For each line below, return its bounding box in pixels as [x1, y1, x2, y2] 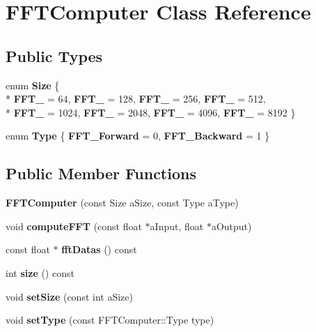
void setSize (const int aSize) [6, 289, 133, 303]
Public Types [6, 45, 103, 66]
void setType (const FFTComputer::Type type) [6, 312, 214, 327]
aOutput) [211, 218, 252, 233]
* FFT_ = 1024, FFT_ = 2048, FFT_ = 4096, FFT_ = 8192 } [6, 105, 296, 119]
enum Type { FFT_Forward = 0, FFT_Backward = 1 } [6, 128, 270, 143]
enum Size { [6, 77, 60, 92]
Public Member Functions [6, 163, 196, 184]
